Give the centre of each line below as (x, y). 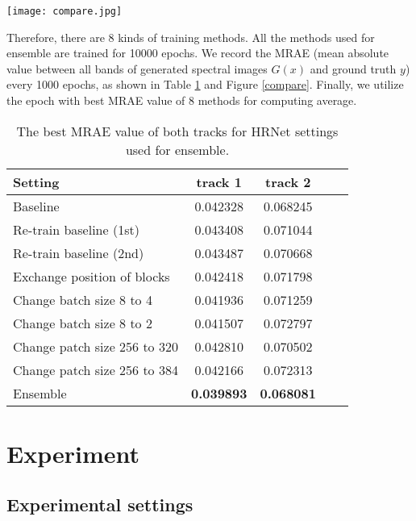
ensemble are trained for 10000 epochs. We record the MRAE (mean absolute (198, 53)
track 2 (288, 181)
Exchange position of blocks (92, 276)
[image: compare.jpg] (64, 11)
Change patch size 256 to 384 (96, 369)
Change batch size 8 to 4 (83, 299)
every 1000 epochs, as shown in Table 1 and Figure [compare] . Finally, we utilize (205, 84)
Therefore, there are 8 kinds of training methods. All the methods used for (191, 37)
